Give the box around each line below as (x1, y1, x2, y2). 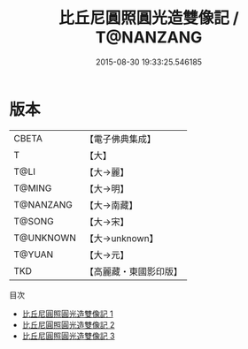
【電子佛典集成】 (84, 133, 157, 145)
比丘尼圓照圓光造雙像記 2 (21, 319, 115, 330)
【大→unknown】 (84, 231, 159, 244)
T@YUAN (13, 248, 54, 261)
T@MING (13, 182, 52, 194)
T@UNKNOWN (13, 231, 77, 244)
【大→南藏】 (84, 199, 138, 211)
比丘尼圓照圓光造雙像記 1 (21, 308, 113, 319)
